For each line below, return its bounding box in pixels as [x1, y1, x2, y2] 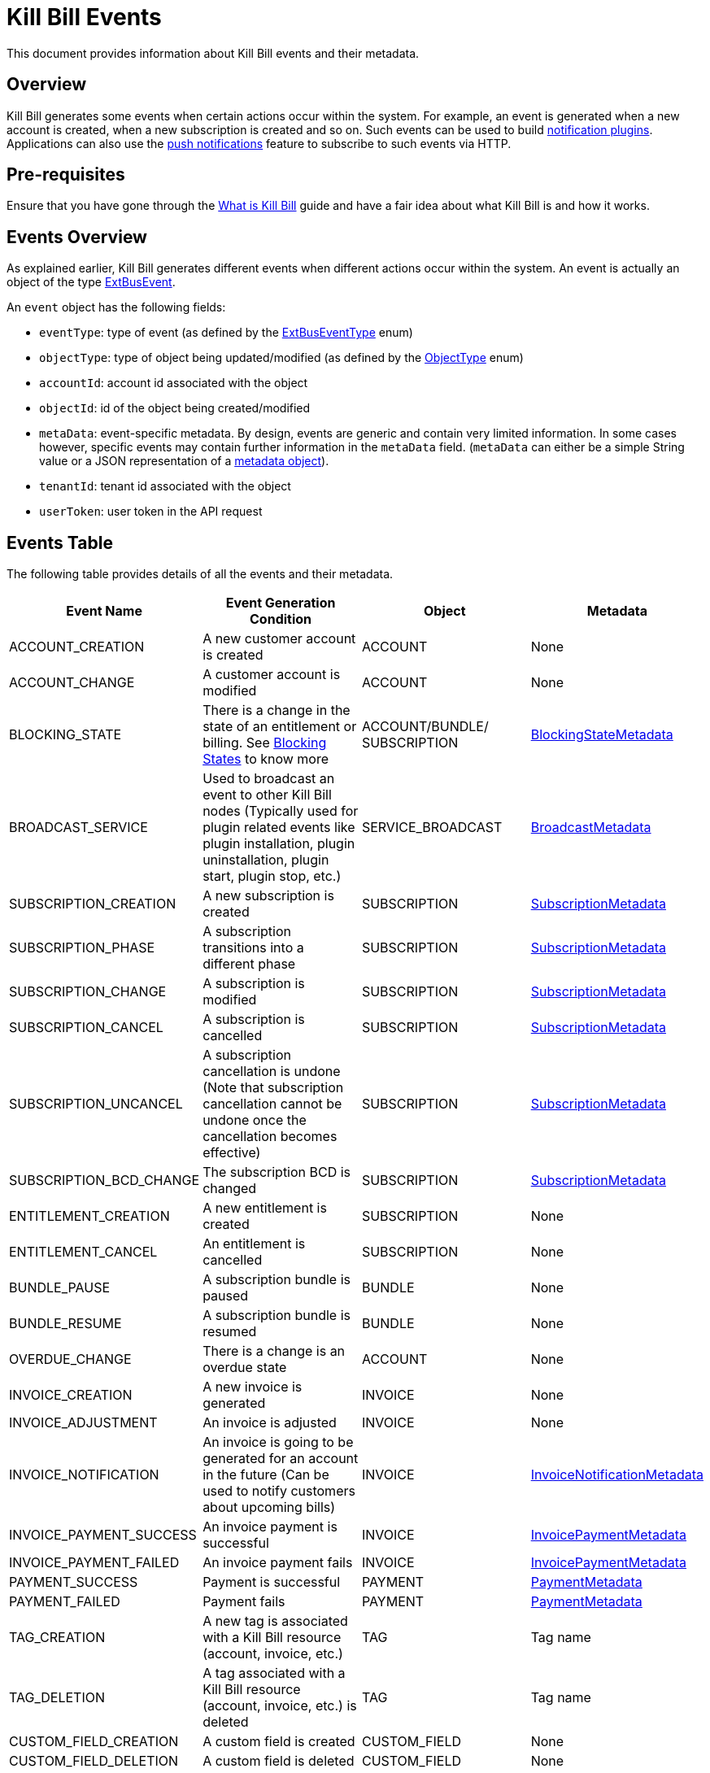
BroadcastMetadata [530, 819, 651, 836]
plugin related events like [203, 819, 355, 836]
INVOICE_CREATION [9, 1387, 133, 1404]
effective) [203, 1144, 261, 1161]
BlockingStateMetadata [530, 726, 673, 743]
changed [203, 1180, 257, 1197]
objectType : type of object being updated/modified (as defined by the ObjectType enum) [39, 351, 524, 365]
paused [203, 1287, 249, 1305]
